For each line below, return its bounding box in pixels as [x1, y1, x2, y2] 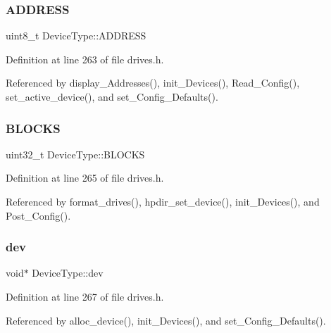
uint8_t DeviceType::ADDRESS [6, 28, 146, 43]
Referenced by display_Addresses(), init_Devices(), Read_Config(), [6, 75, 300, 90]
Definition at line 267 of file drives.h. [6, 289, 164, 303]
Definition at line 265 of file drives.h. [6, 170, 164, 185]
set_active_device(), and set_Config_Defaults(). [6, 89, 218, 103]
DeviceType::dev [32, 265, 104, 280]
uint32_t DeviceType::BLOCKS [6, 146, 145, 161]
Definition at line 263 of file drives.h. [6, 51, 164, 66]
